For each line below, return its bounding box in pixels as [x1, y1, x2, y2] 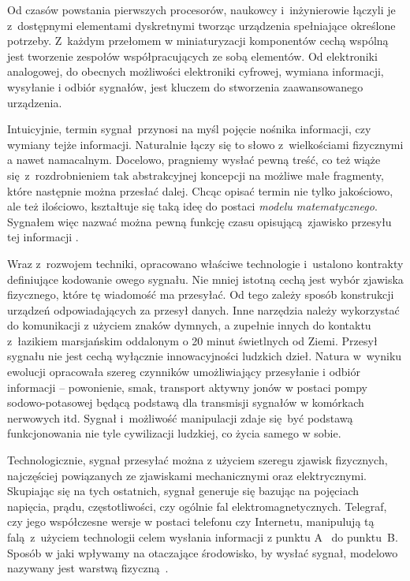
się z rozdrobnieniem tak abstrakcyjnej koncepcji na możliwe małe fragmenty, [7, 166, 384, 183]
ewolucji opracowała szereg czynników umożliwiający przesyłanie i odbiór [7, 363, 360, 380]
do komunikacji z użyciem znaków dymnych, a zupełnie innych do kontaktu [7, 317, 371, 333]
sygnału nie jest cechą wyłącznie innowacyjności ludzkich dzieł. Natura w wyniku [7, 348, 402, 364]
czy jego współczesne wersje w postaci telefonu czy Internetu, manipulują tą [7, 513, 375, 530]
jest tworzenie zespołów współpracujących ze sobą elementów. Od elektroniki [7, 47, 378, 64]
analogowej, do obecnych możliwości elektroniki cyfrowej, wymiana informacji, [7, 63, 384, 80]
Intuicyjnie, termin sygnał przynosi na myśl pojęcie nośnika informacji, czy [7, 121, 371, 137]
